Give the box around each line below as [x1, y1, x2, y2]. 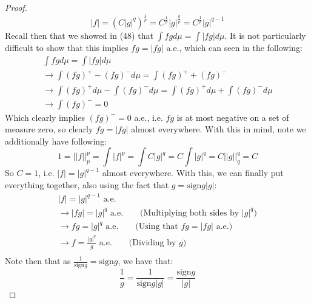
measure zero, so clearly [5, 123, 93, 135]
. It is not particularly [224, 29, 306, 41]
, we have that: [118, 254, 173, 267]
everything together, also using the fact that [5, 179, 169, 191]
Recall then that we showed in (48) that [5, 29, 153, 41]
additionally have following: [5, 134, 107, 147]
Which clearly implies [5, 111, 85, 123]
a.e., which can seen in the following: [166, 41, 303, 53]
